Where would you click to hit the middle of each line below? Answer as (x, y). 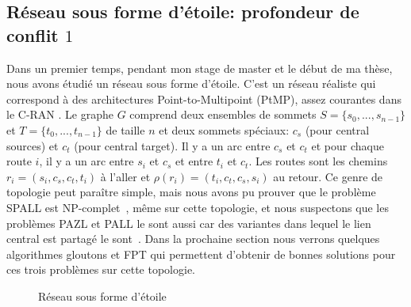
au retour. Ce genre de (328, 176)
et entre (194, 161)
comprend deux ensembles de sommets (223, 114)
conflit (33, 34)
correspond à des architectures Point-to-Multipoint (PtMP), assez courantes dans (204, 99)
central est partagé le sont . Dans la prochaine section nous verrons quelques (193, 239)
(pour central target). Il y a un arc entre (172, 145)
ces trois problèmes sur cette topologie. (101, 269)
